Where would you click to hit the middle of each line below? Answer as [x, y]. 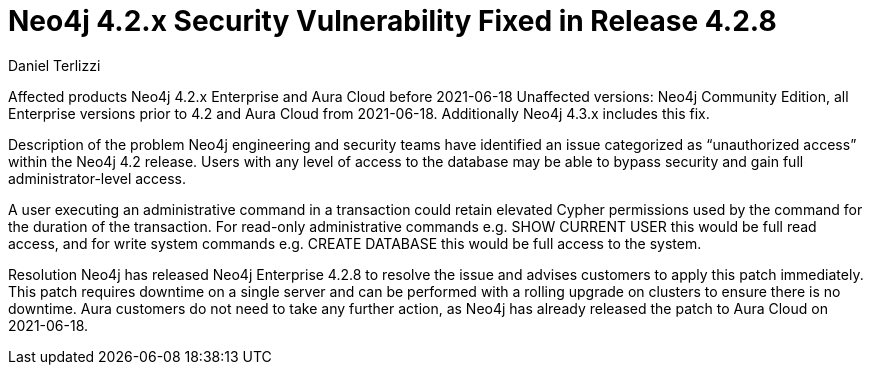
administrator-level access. [97, 178]
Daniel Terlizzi [54, 65]
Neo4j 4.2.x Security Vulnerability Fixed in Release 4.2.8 [392, 21]
